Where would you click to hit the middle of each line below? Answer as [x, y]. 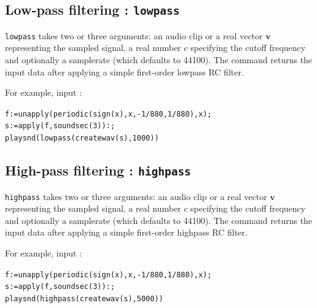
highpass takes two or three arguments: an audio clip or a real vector [136, 196]
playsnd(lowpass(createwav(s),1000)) [82, 138]
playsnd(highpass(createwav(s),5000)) [84, 298]
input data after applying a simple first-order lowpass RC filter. [124, 71]
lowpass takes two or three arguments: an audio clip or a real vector [134, 35]
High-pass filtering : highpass [98, 170]
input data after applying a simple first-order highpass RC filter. [126, 232]
